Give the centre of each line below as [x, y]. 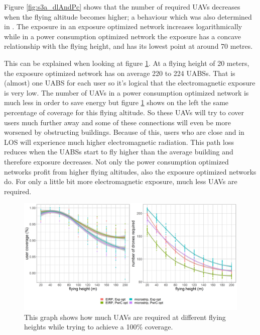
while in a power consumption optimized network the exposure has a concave [123, 36]
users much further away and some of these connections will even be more [117, 122]
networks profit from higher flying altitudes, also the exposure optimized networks [130, 171]
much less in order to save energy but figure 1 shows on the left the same [116, 102]
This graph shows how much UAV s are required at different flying [125, 317]
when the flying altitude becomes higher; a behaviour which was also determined [128, 16]
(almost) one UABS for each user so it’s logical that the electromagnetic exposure [130, 83]
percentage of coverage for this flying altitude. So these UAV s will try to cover [124, 112]
